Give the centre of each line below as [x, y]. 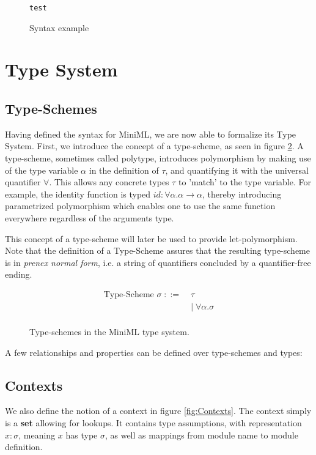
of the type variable [42, 170]
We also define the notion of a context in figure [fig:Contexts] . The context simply [158, 411]
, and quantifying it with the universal [237, 170]
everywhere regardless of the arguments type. [90, 217]
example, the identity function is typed [78, 194]
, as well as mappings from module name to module [201, 435]
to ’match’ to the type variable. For [245, 182]
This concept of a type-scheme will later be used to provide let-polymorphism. [151, 238]
